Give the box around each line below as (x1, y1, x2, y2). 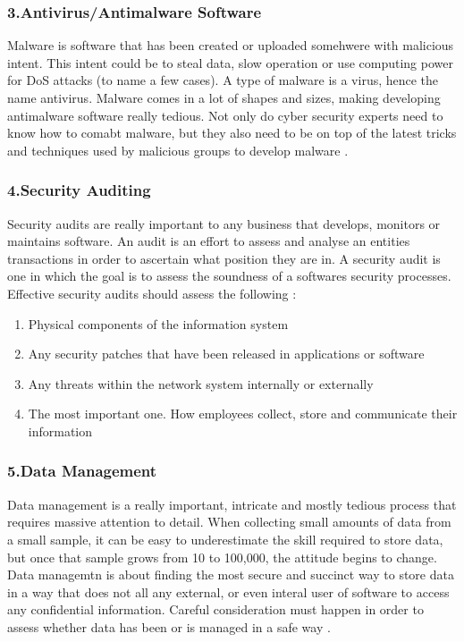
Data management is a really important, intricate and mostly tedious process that (7, 494, 457, 513)
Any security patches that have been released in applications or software (28, 344, 425, 363)
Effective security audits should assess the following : (7, 283, 297, 302)
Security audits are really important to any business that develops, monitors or (7, 214, 441, 232)
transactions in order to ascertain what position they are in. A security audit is (7, 249, 441, 267)
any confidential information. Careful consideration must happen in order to (7, 600, 424, 619)
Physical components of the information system (28, 314, 289, 333)
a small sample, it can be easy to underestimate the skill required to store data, (7, 529, 443, 548)
